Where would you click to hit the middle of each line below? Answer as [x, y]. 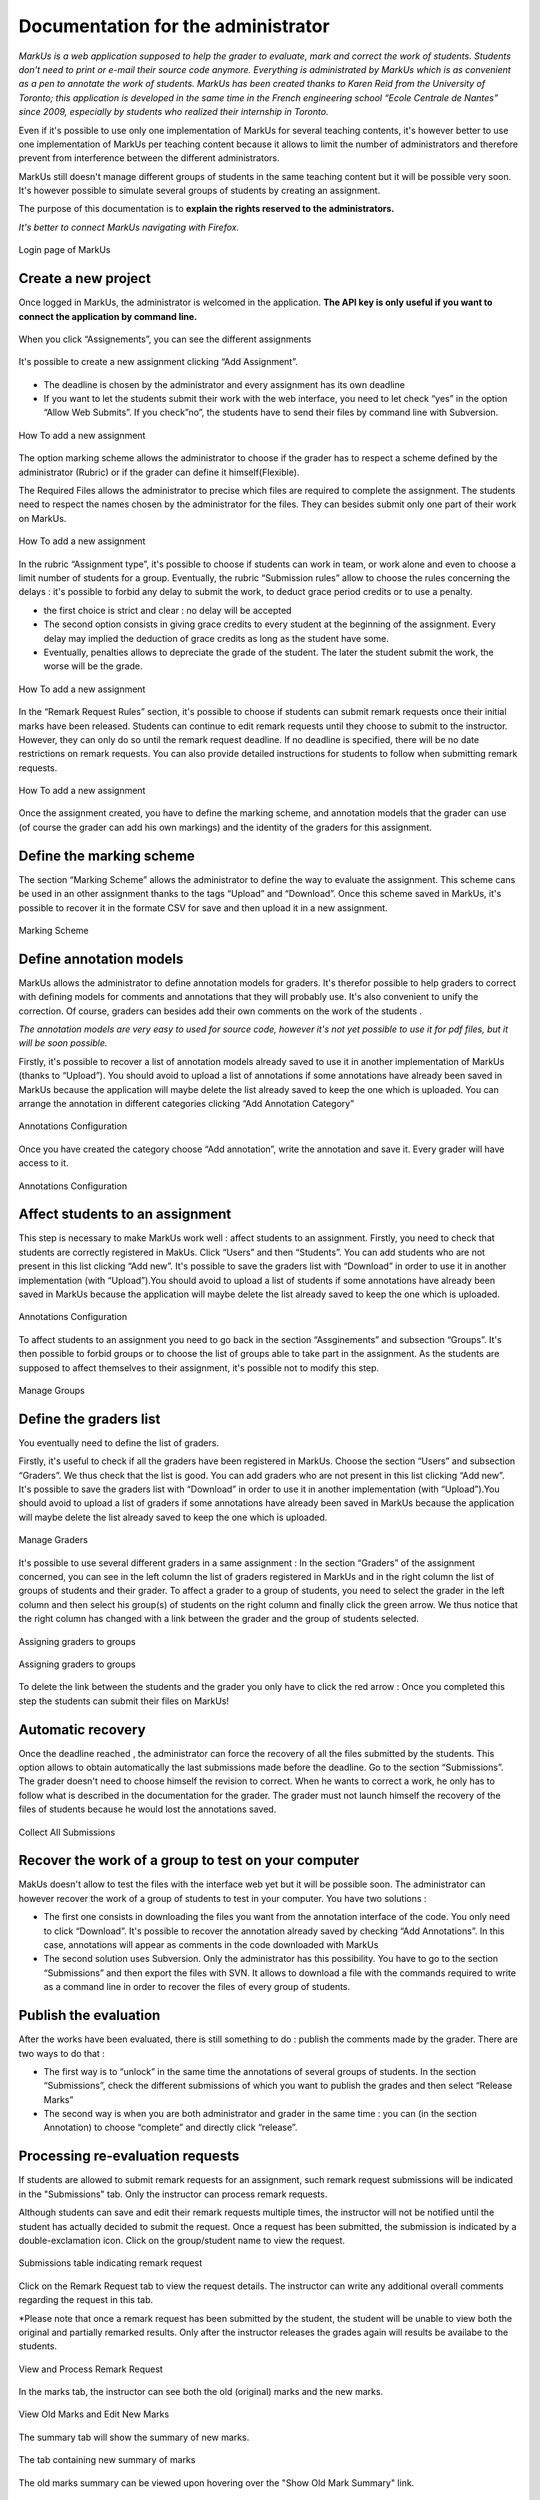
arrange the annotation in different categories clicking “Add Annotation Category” [186, 1103]
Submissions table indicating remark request [110, 2263]
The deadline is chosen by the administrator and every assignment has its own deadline [224, 384]
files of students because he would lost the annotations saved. [147, 1809]
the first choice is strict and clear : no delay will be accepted [167, 610]
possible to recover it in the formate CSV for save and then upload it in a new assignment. [203, 907]
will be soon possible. [63, 1043]
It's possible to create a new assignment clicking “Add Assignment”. [158, 362]
